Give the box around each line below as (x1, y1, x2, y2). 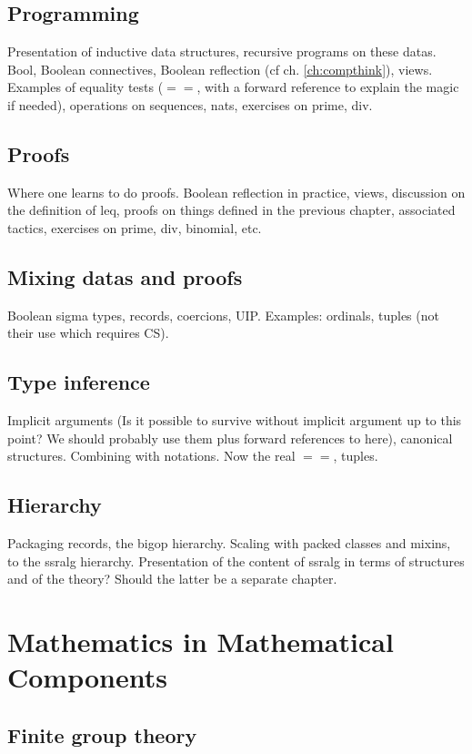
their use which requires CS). (7, 323, 169, 342)
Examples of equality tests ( (7, 77, 164, 97)
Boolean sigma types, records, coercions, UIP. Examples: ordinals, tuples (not (7, 305, 439, 324)
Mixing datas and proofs (7, 262, 243, 290)
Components (7, 658, 167, 696)
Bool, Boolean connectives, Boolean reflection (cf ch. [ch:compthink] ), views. (7, 59, 433, 78)
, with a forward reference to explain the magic (196, 77, 459, 97)
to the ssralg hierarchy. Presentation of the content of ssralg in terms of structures (7, 551, 465, 570)
